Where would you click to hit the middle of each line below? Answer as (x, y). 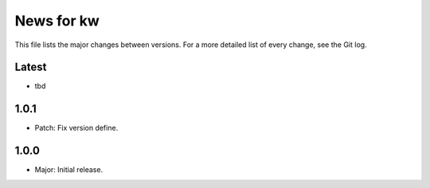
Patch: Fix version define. (76, 128)
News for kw (57, 21)
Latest (31, 67)
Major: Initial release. (69, 170)
